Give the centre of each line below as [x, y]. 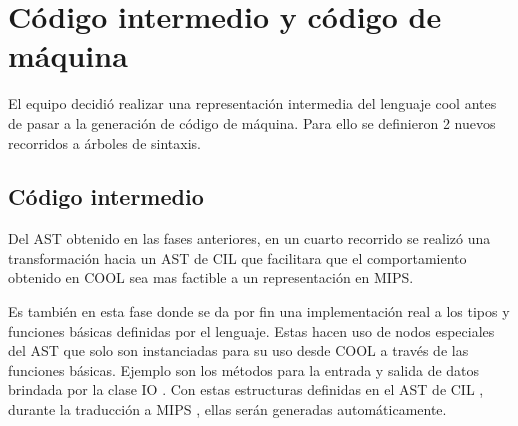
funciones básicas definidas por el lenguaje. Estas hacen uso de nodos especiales [251, 330]
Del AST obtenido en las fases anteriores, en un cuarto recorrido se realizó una [249, 238]
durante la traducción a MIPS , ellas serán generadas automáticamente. [227, 409]
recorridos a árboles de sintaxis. [104, 142]
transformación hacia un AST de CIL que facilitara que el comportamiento [237, 257]
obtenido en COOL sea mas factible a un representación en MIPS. [211, 277]
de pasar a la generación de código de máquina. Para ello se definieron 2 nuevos [252, 122]
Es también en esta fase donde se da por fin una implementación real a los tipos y [259, 311]
